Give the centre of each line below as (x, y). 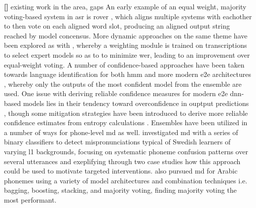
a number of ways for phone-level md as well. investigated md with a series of (121, 132)
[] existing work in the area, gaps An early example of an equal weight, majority (125, 6)
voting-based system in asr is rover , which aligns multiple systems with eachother (128, 16)
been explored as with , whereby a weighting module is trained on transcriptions (126, 45)
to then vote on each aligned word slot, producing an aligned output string (117, 26)
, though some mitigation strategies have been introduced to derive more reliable (126, 113)
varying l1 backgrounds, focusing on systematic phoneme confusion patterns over (126, 151)
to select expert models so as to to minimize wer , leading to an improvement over (127, 54)
